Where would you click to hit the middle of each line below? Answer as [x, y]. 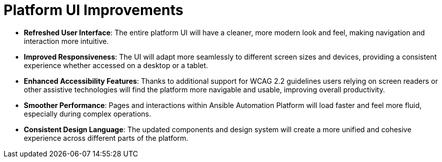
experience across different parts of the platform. [106, 138]
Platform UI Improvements [94, 10]
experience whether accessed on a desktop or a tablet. [116, 65]
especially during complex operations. [88, 114]
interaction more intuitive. [66, 41]
